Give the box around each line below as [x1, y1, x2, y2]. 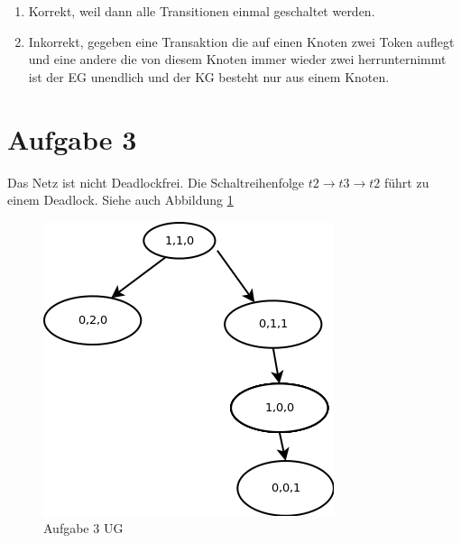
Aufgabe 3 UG [43, 519, 124, 538]
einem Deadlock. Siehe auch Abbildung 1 [7, 190, 234, 209]
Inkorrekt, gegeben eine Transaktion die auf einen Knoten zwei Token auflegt [28, 32, 455, 51]
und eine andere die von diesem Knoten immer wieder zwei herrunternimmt [28, 50, 447, 69]
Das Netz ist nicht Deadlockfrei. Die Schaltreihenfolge [7, 172, 305, 191]
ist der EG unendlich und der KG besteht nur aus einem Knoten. [28, 67, 390, 86]
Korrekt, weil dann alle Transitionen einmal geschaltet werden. [28, 2, 375, 20]
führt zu [384, 172, 429, 191]
